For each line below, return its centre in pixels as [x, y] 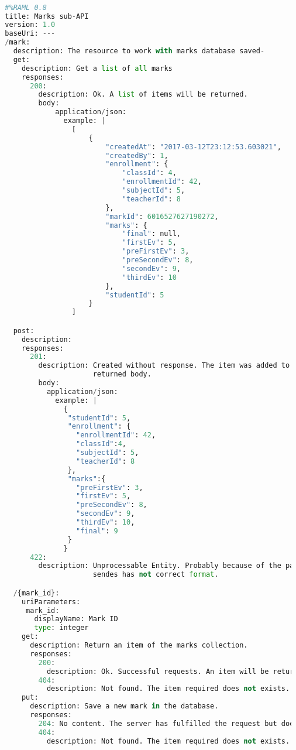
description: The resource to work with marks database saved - [139, 51]
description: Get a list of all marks [97, 68]
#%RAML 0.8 [26, 7]
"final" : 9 [97, 531]
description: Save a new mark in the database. [124, 706]
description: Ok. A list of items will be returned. [143, 95]
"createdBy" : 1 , [137, 155]
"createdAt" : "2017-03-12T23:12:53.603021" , [193, 147]
